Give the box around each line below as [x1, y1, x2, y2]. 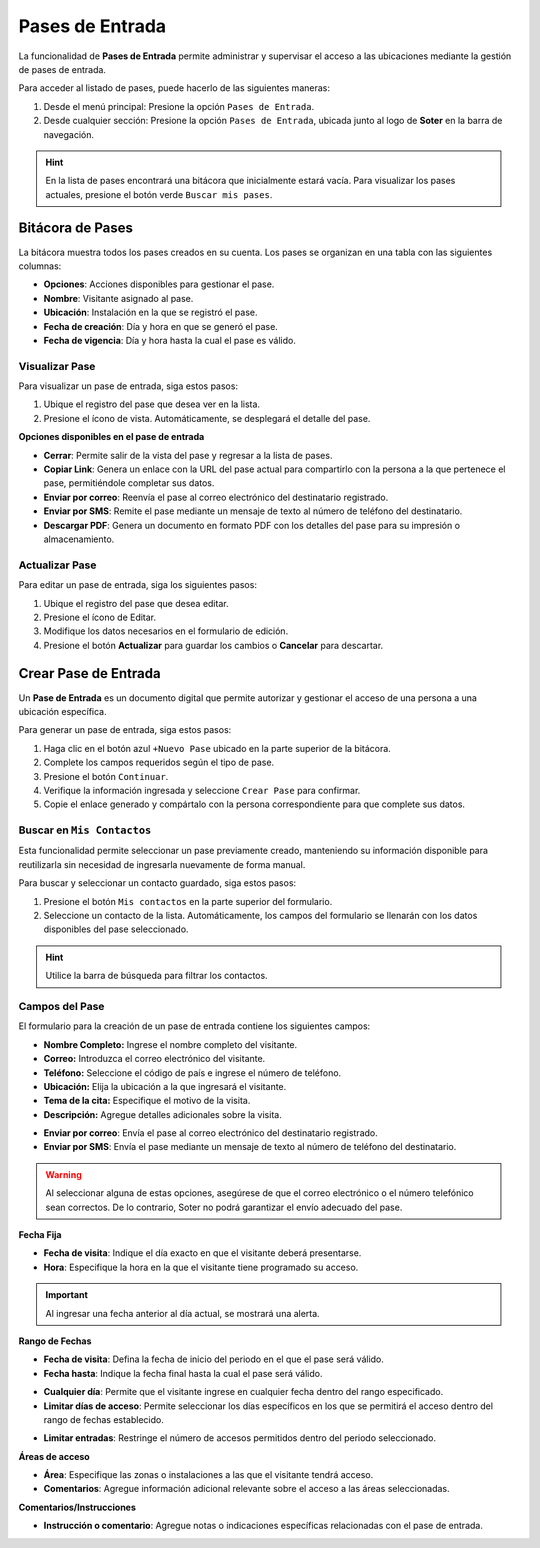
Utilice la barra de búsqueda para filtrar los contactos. [45, 970, 269, 982]
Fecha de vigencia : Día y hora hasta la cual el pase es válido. [43, 334, 297, 346]
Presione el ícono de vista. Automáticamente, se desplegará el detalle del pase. [43, 412, 371, 424]
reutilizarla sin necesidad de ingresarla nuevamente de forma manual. [18, 858, 306, 870]
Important [45, 1289, 89, 1301]
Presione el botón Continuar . [43, 770, 169, 782]
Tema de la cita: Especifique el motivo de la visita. [43, 1095, 251, 1107]
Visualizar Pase [18, 359, 96, 373]
